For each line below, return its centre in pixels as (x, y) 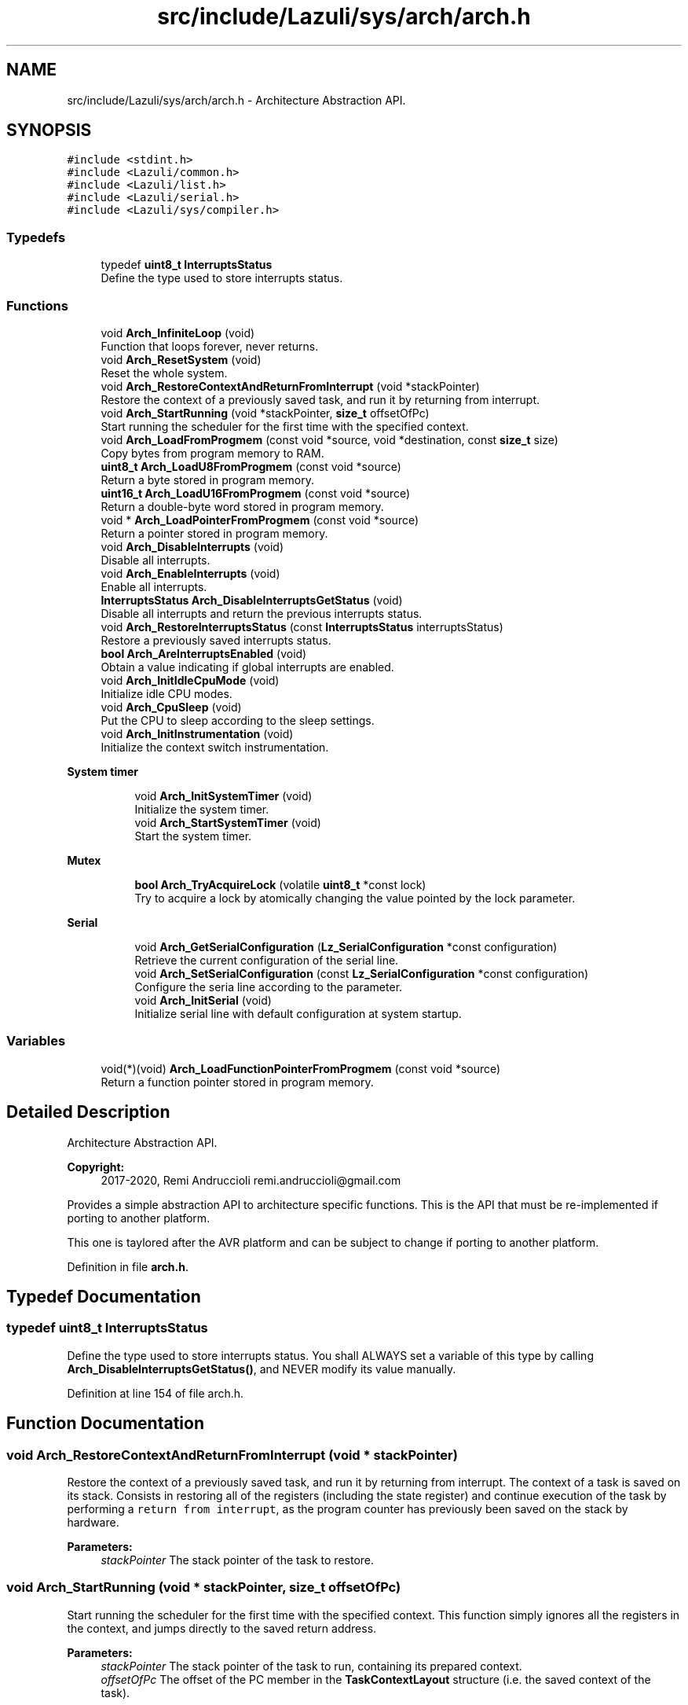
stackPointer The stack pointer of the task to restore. (238, 1560)
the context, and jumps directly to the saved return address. (222, 1628)
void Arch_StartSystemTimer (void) (228, 822)
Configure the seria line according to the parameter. (269, 987)
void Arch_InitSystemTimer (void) (223, 796)
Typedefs (36, 237)
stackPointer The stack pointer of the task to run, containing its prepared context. (311, 1666)
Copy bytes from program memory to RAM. (212, 453)
